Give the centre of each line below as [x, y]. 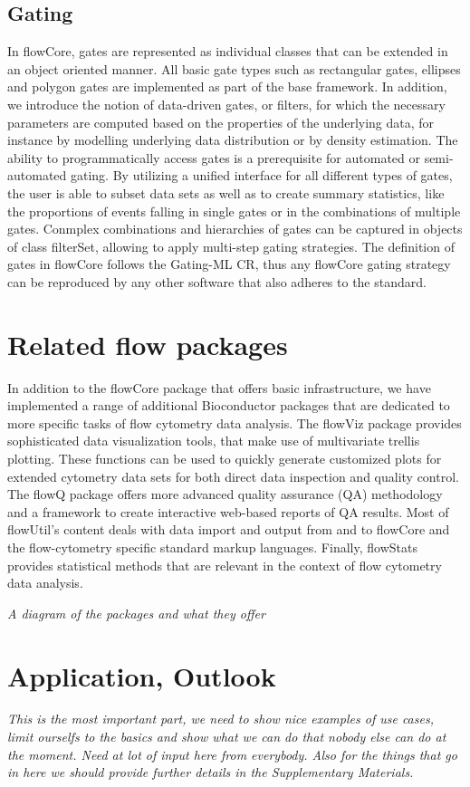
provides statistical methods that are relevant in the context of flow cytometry [225, 565]
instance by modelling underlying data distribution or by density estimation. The [233, 140]
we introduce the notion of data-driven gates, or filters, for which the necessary [226, 104]
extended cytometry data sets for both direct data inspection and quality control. [233, 476]
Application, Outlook [142, 675]
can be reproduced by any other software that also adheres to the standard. [217, 281]
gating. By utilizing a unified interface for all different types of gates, [261, 175]
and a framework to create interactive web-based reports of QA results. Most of [228, 511]
